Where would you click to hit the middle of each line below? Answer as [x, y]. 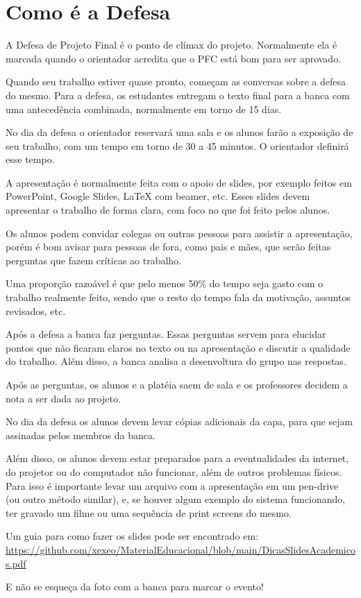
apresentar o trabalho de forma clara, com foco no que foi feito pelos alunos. [168, 210]
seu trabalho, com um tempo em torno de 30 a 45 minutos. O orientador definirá [177, 145]
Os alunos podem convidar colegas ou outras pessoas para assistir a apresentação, [179, 233]
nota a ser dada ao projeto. [63, 398]
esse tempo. [30, 159]
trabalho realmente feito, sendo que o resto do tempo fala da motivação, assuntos [178, 297]
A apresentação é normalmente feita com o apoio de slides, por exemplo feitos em [179, 182]
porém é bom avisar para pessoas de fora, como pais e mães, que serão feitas [168, 247]
